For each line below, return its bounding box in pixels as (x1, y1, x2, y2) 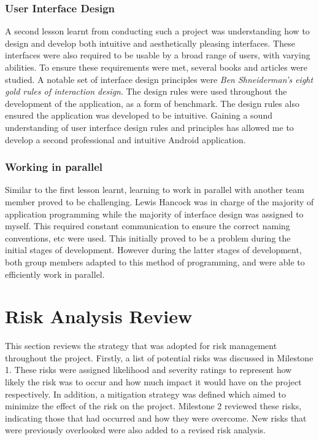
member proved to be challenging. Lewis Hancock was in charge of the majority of (5, 195, 314, 208)
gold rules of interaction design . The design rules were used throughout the (5, 85, 287, 98)
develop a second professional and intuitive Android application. (5, 133, 246, 146)
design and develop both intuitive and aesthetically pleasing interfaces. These (5, 36, 295, 49)
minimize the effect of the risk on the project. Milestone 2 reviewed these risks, (5, 399, 302, 412)
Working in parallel (5, 159, 103, 175)
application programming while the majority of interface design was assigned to (5, 207, 304, 220)
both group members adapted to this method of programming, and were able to (5, 255, 305, 268)
